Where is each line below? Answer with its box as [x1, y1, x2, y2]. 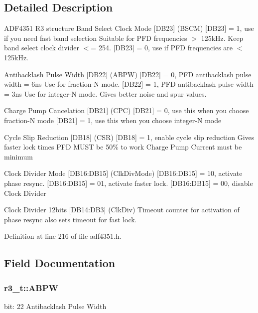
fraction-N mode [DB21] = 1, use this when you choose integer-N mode [4, 115, 222, 125]
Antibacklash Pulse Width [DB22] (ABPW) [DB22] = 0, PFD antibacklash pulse [4, 69, 252, 79]
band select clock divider [4, 42, 80, 53]
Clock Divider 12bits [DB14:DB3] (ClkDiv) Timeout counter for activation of [4, 204, 240, 215]
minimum [4, 151, 33, 161]
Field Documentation [4, 255, 116, 271]
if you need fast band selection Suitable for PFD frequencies [4, 32, 187, 43]
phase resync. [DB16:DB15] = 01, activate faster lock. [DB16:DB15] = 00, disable [4, 177, 253, 188]
